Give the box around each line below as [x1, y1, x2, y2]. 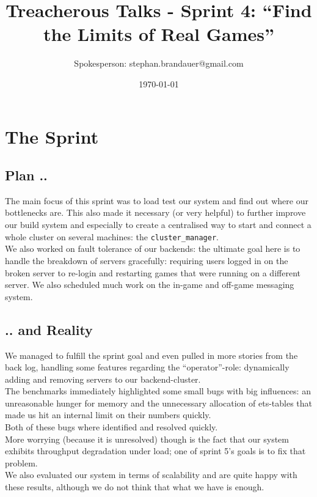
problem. [5, 456, 38, 469]
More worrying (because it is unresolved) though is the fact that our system [5, 432, 289, 445]
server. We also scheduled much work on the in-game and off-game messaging [5, 278, 294, 291]
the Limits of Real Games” [43, 21, 275, 46]
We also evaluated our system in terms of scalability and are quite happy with [5, 468, 297, 481]
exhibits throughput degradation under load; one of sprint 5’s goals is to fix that [5, 444, 306, 457]
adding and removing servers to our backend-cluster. [5, 372, 201, 385]
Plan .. [5, 166, 48, 185]
